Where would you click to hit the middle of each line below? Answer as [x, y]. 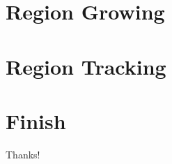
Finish [36, 120]
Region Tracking [86, 66]
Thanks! [23, 154]
